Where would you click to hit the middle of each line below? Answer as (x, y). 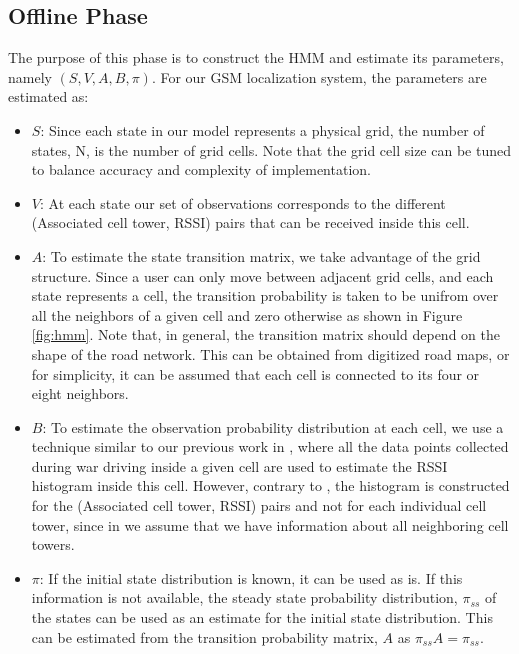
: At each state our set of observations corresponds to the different (242, 202)
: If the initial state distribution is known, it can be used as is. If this (251, 577)
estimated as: (48, 96)
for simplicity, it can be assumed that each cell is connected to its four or (255, 373)
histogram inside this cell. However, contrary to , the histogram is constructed (270, 485)
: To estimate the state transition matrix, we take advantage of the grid (261, 255)
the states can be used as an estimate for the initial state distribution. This (262, 617)
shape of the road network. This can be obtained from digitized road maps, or (270, 353)
